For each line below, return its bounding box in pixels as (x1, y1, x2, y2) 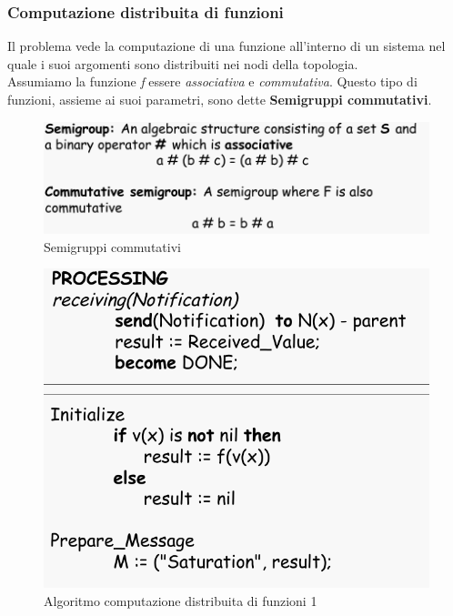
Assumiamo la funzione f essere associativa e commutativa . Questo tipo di (7, 72, 418, 91)
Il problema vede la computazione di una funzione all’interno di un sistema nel (7, 36, 446, 56)
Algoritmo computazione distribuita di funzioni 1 (44, 591, 317, 610)
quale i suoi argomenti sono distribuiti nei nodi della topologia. (7, 54, 358, 73)
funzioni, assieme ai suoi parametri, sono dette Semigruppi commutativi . (7, 90, 432, 108)
